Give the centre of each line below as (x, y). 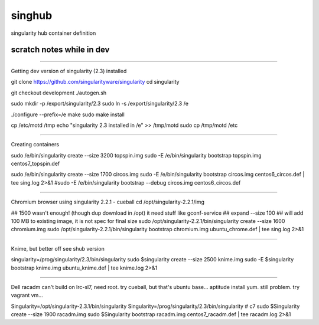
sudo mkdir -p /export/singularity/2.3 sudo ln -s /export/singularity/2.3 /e (100, 104)
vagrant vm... (27, 296)
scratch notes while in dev (60, 50)
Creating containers (35, 145)
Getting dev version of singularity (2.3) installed (69, 71)
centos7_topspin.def (35, 164)
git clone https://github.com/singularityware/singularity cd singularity (95, 82)
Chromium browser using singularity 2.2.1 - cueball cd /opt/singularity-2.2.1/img (108, 202)
